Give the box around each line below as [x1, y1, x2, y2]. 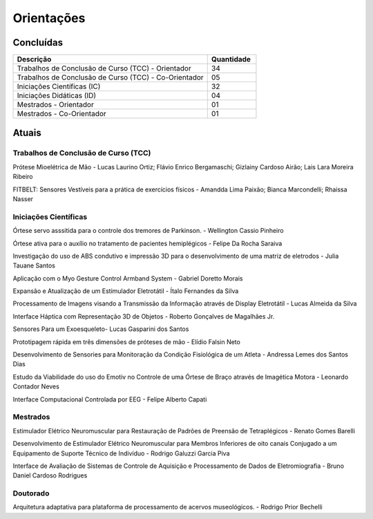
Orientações [12, 10, 86, 26]
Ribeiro [12, 173, 33, 181]
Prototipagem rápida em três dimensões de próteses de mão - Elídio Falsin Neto [12, 337, 241, 346]
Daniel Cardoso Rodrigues [12, 471, 88, 480]
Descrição [17, 55, 52, 64]
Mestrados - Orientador [17, 100, 95, 110]
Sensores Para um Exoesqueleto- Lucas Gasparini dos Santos [12, 325, 189, 333]
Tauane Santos [12, 261, 55, 270]
